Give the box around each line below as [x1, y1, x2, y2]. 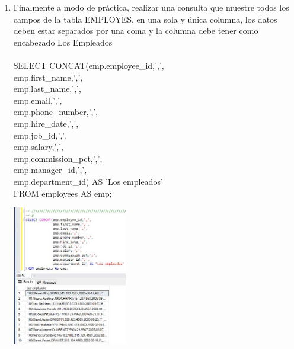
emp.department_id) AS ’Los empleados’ [13, 175, 163, 187]
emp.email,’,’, [13, 94, 62, 106]
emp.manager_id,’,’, [13, 164, 87, 176]
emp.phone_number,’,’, [13, 105, 98, 118]
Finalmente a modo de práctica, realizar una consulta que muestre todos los [13, 1, 289, 13]
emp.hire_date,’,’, [13, 117, 79, 129]
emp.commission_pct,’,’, [13, 152, 103, 164]
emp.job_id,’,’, [13, 129, 68, 141]
